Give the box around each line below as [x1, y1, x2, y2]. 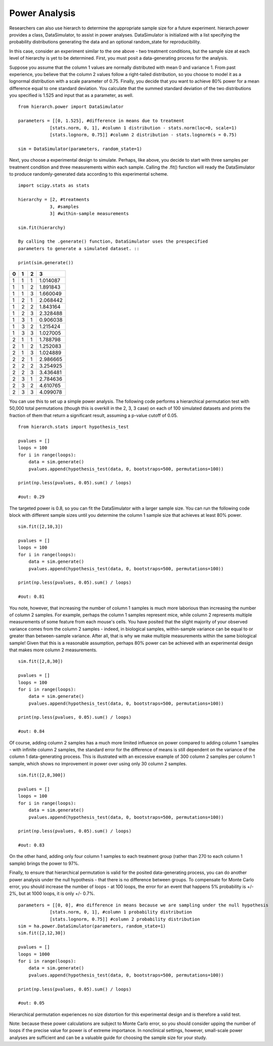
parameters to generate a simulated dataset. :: [18, 246, 139, 251]
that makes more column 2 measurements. [9, 647, 97, 653]
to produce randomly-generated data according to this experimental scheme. [9, 171, 168, 177]
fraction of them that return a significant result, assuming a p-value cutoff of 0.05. [9, 412, 178, 418]
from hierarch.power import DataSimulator [18, 104, 124, 110]
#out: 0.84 [18, 728, 45, 734]
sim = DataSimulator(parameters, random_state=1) [18, 146, 142, 152]
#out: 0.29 [18, 494, 45, 500]
